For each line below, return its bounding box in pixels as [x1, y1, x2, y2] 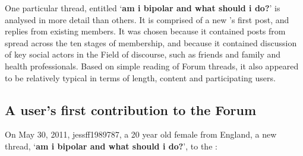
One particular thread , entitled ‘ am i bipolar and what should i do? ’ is [5, 2, 280, 14]
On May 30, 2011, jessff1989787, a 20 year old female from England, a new [5, 128, 277, 141]
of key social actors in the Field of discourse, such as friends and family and [5, 48, 281, 61]
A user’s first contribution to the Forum [5, 100, 257, 119]
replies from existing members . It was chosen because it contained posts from [5, 25, 286, 37]
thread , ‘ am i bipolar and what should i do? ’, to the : [5, 139, 217, 152]
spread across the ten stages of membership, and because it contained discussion [5, 36, 297, 49]
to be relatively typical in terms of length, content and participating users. [5, 71, 276, 84]
